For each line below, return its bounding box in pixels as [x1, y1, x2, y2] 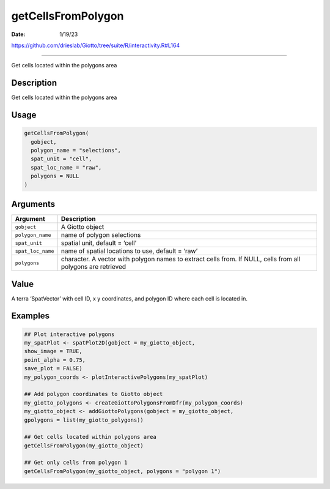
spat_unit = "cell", [31, 155, 92, 162]
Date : [11, 31, 26, 38]
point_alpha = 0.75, [24, 356, 86, 364]
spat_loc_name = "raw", [31, 164, 102, 171]
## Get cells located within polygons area [24, 433, 157, 441]
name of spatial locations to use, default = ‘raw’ [61, 247, 198, 255]
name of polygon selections [61, 231, 141, 239]
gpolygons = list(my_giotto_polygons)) [24, 416, 144, 424]
